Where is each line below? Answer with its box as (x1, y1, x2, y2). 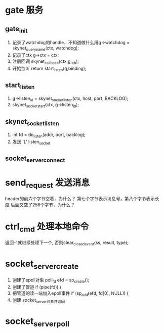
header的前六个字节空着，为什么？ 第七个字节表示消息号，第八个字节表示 (5, 195, 155, 201)
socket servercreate (5, 258, 79, 271)
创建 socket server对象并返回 (12, 297, 65, 304)
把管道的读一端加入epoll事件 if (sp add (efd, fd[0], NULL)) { (12, 290, 129, 297)
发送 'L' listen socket (12, 139, 51, 146)
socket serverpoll (5, 316, 70, 329)
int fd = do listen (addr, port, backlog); (12, 132, 86, 139)
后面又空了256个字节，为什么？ (10, 201, 75, 208)
